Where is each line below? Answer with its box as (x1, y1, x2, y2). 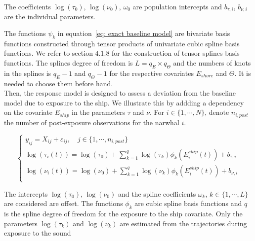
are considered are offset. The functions (4, 198, 123, 208)
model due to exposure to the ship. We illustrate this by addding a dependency (4, 97, 244, 107)
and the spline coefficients (118, 188, 196, 199)
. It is (234, 68, 251, 78)
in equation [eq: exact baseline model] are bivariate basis (57, 28, 230, 38)
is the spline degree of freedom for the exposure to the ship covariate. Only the (4, 208, 243, 219)
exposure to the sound (4, 228, 71, 238)
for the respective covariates (109, 68, 194, 78)
